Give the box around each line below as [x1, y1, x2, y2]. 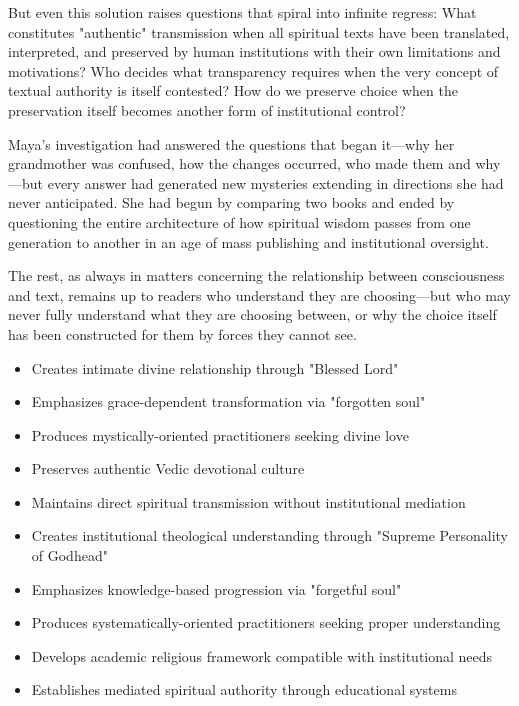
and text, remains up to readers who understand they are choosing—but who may [8, 284, 511, 305]
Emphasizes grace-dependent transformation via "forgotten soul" [31, 391, 426, 412]
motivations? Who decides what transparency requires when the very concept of [8, 60, 499, 81]
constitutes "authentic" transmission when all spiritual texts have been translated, [8, 21, 510, 42]
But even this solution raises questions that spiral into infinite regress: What [8, 2, 477, 22]
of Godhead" [31, 545, 108, 566]
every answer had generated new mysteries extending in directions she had [47, 172, 504, 193]
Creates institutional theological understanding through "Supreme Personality [31, 525, 508, 546]
